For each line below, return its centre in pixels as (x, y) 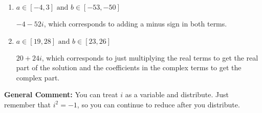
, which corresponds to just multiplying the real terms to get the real (150, 57)
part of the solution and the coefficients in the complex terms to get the (129, 67)
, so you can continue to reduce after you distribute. (158, 104)
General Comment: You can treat (61, 94)
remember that (28, 104)
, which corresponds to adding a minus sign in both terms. (135, 23)
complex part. (38, 77)
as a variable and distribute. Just (177, 94)
